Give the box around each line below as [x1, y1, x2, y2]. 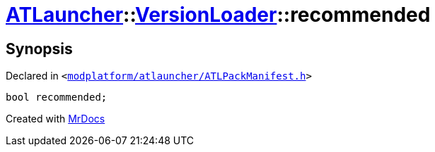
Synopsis [6, 39, 73, 58]
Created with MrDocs [6, 113, 105, 125]
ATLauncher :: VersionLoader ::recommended [6, 3, 431, 27]
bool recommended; [6, 91, 108, 103]
